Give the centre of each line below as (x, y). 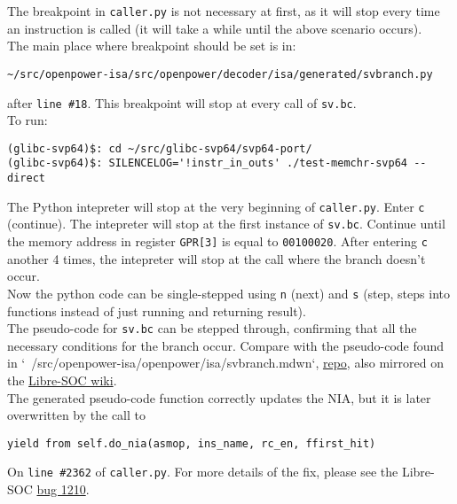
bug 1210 (61, 489)
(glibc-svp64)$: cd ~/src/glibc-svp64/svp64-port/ (160, 148)
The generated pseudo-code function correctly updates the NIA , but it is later (219, 397)
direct (26, 178)
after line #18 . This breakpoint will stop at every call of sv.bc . (182, 102)
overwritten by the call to (77, 415)
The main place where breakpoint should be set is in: (152, 46)
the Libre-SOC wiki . (62, 380)
